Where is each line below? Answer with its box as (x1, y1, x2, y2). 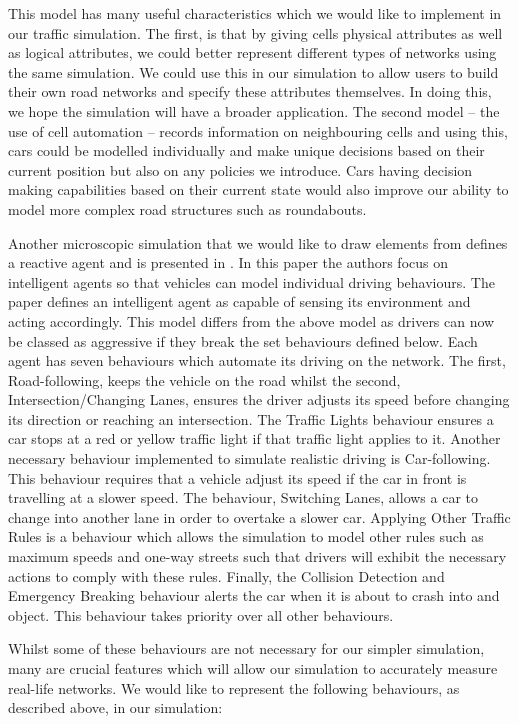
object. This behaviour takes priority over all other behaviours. (8, 604, 394, 625)
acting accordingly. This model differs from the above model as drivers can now (8, 310, 495, 331)
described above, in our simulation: (8, 697, 223, 718)
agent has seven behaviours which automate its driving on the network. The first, (8, 350, 506, 371)
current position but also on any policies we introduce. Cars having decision (8, 159, 473, 180)
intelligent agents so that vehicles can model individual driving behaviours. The (8, 271, 495, 292)
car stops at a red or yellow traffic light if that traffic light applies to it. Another (8, 428, 501, 449)
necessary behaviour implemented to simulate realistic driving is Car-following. (8, 448, 491, 469)
